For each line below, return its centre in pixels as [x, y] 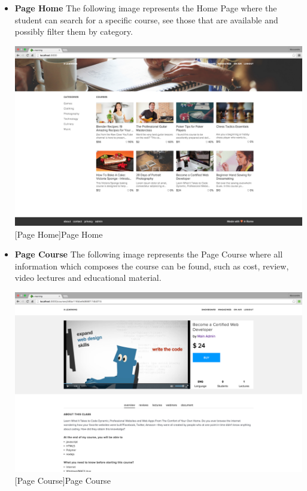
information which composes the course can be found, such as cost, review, [152, 266]
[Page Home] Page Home [59, 234]
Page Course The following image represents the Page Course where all [149, 254]
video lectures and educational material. [88, 278]
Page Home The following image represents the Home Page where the [146, 8]
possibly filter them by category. [74, 31]
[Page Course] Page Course [63, 480]
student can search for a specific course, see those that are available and [146, 19]
